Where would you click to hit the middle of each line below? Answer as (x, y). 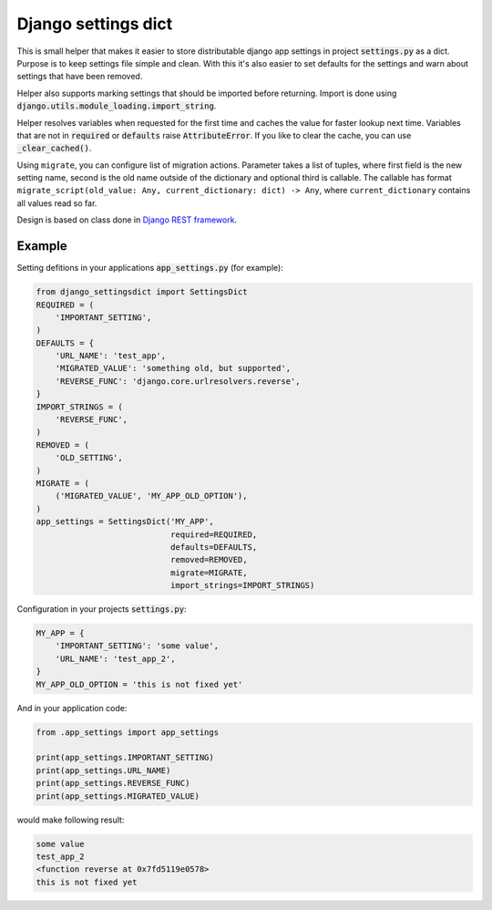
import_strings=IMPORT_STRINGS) (242, 585)
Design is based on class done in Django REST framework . (127, 220)
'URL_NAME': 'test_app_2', (116, 658)
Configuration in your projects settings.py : (102, 609)
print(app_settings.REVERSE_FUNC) (113, 783)
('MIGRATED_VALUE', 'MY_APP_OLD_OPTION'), (151, 496)
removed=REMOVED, (209, 560)
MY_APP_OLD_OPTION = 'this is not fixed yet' (139, 684)
